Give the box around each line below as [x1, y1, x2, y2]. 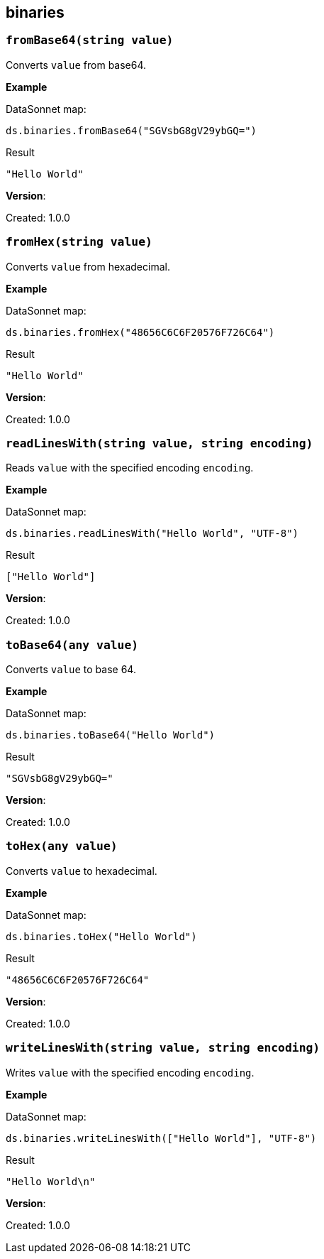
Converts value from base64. [6, 58, 147, 71]
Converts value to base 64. [6, 663, 136, 676]
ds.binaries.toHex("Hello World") [6, 930, 197, 942]
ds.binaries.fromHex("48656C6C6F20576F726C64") [6, 326, 275, 338]
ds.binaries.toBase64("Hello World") [6, 729, 216, 741]
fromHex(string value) [6, 235, 152, 249]
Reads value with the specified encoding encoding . [6, 462, 254, 474]
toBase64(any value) [6, 638, 139, 652]
